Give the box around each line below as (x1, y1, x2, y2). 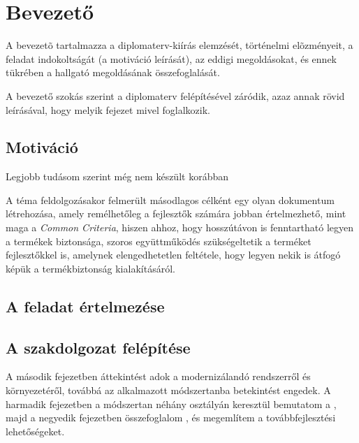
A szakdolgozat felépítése (6, 336, 191, 358)
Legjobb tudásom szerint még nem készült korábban (6, 169, 228, 184)
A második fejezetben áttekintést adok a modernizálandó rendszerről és (6, 369, 311, 384)
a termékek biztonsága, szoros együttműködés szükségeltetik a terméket (6, 233, 312, 248)
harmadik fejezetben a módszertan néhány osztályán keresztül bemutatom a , (6, 396, 337, 411)
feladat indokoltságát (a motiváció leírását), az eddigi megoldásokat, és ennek (6, 51, 337, 66)
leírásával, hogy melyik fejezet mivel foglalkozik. (6, 102, 210, 117)
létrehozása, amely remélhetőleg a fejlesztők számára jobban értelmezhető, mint (6, 206, 346, 221)
